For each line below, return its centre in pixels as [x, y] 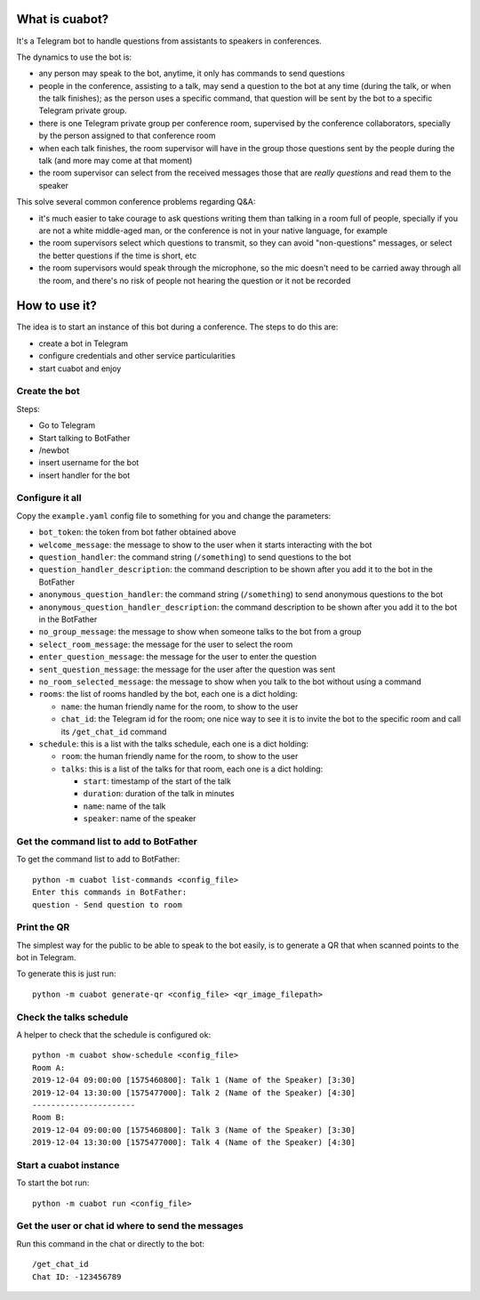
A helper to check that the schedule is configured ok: [114, 1035]
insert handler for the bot [84, 475]
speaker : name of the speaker [140, 819]
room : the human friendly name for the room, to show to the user [180, 756]
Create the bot [48, 392]
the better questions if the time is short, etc [118, 255]
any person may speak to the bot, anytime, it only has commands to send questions [192, 73]
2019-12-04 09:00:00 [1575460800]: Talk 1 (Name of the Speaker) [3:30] [194, 1080]
